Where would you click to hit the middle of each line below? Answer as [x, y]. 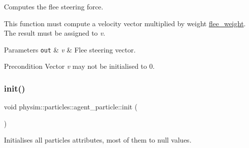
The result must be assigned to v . [55, 33]
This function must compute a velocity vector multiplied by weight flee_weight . [125, 23]
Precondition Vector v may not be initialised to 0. [79, 66]
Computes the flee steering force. [54, 6]
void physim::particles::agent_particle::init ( [71, 107]
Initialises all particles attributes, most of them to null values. [98, 140]
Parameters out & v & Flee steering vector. [70, 49]
